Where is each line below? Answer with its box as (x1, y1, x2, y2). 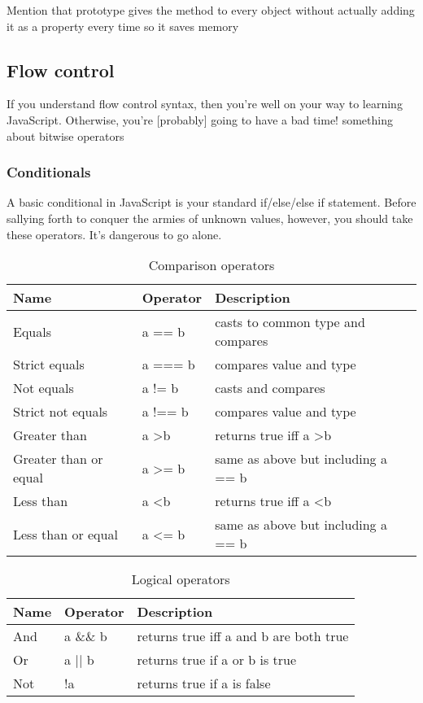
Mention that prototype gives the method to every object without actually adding (7, 2, 415, 18)
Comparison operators (148, 255, 275, 275)
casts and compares (215, 378, 325, 398)
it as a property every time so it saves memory (7, 17, 239, 34)
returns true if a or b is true (137, 650, 297, 670)
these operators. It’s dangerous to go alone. (7, 225, 222, 242)
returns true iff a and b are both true (137, 627, 349, 646)
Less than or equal (13, 524, 118, 544)
